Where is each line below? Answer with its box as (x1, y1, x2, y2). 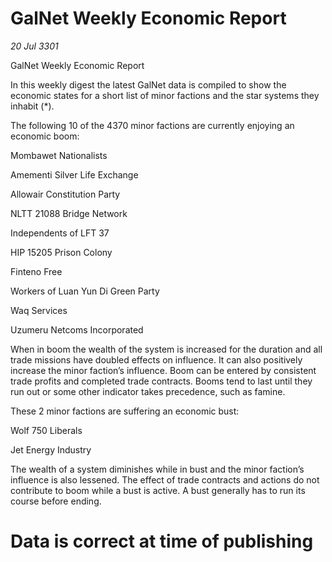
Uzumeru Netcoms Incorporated (10, 323, 144, 336)
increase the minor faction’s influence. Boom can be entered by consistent (10, 364, 317, 376)
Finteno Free (10, 265, 63, 277)
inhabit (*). (10, 100, 55, 112)
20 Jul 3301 (10, 40, 59, 52)
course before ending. (10, 495, 102, 507)
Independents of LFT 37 (10, 227, 110, 239)
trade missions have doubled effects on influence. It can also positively (10, 353, 303, 366)
